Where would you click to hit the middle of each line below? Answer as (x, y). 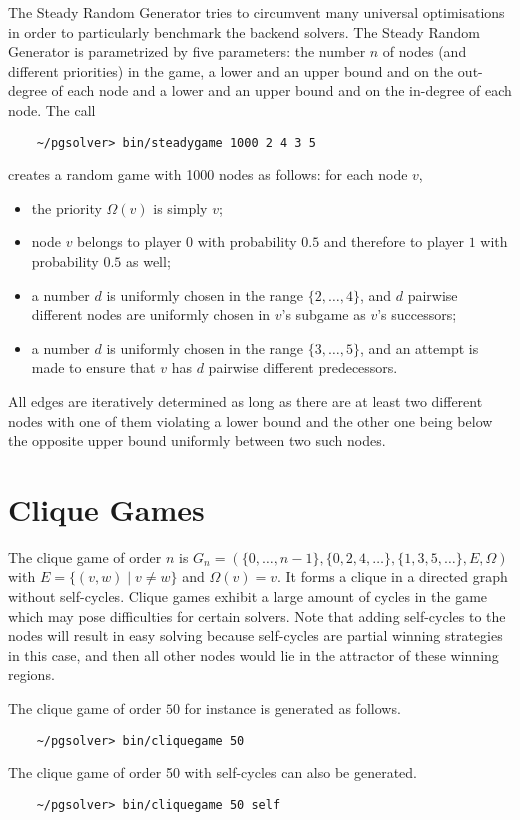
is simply (180, 207)
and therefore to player (393, 241)
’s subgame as (323, 314)
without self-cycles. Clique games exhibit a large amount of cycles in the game (248, 596)
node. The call (52, 109)
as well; (148, 261)
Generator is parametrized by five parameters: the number (187, 51)
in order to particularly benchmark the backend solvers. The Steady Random (244, 31)
